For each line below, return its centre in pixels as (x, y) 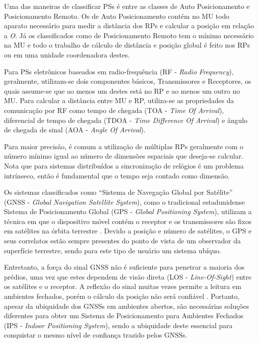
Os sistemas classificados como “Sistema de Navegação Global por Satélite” (118, 192)
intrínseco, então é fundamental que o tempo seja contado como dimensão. (117, 175)
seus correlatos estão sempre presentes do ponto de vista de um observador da (123, 241)
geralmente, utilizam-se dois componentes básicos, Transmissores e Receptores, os (128, 81)
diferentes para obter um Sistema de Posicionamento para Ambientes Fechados (124, 315)
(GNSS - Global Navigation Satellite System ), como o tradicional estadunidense (125, 201)
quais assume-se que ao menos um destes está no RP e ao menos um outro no (122, 90)
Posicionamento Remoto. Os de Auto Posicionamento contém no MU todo (117, 16)
